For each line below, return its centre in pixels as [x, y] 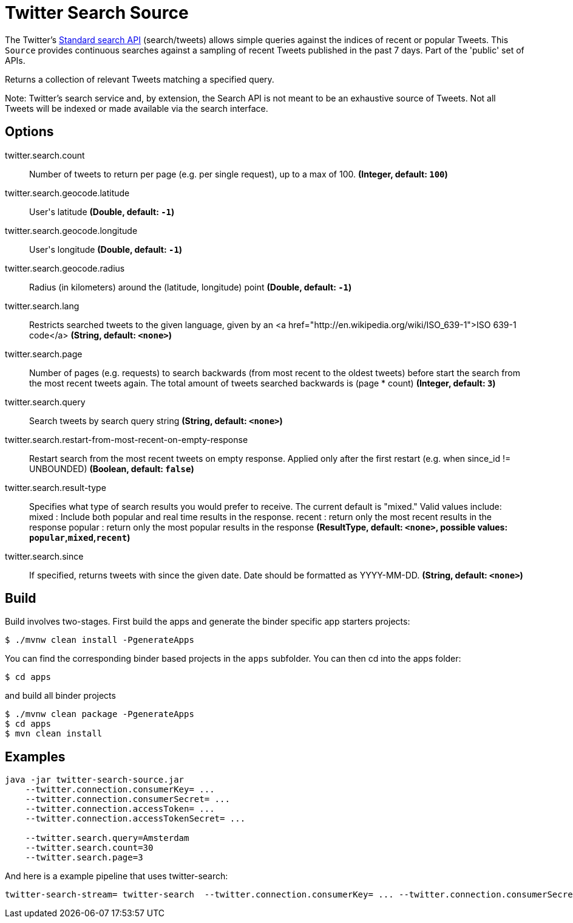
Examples [35, 757]
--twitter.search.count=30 [89, 848]
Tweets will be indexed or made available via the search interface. [137, 108]
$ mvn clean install [54, 734]
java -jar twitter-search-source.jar [95, 780]
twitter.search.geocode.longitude [71, 230]
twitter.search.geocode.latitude [67, 193]
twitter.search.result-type [56, 487]
